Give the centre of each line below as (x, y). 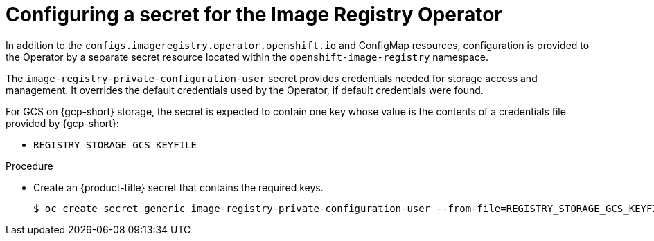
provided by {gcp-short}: (62, 123)
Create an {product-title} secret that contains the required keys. (178, 187)
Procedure (29, 166)
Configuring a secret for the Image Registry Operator (254, 15)
